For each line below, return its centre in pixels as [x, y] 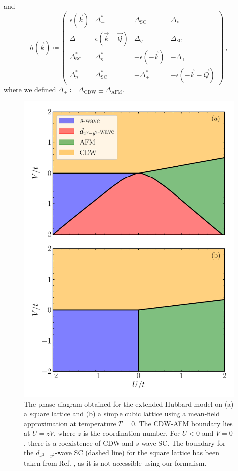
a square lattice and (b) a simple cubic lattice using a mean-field [122, 413]
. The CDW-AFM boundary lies [184, 423]
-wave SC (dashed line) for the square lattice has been [137, 452]
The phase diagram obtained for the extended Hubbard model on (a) [129, 404]
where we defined [30, 89]
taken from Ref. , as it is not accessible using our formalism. [115, 462]
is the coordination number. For [132, 433]
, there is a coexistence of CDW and [79, 442]
